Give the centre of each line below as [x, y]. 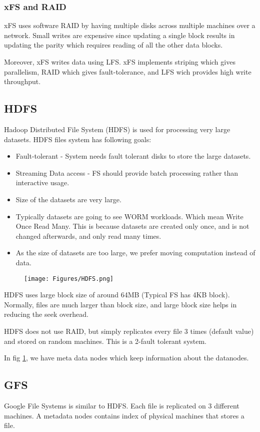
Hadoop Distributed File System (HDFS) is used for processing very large [117, 129]
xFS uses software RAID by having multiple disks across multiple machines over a [130, 25]
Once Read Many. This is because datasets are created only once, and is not [132, 226]
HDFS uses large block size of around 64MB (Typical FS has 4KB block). [117, 295]
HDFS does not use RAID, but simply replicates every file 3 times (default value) [129, 331]
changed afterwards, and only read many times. [88, 236]
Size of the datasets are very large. [68, 199]
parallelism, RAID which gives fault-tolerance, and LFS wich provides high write [128, 71]
